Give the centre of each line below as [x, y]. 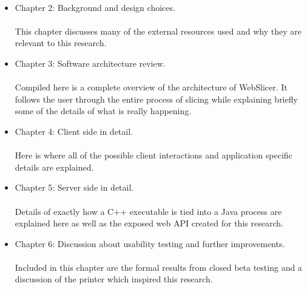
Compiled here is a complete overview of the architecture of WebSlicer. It [151, 87]
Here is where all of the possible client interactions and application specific [153, 155]
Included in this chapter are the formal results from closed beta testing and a [158, 267]
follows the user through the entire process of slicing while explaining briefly [156, 99]
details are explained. [54, 167]
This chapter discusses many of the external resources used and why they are [158, 31]
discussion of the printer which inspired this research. [114, 279]
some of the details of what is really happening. [103, 111]
